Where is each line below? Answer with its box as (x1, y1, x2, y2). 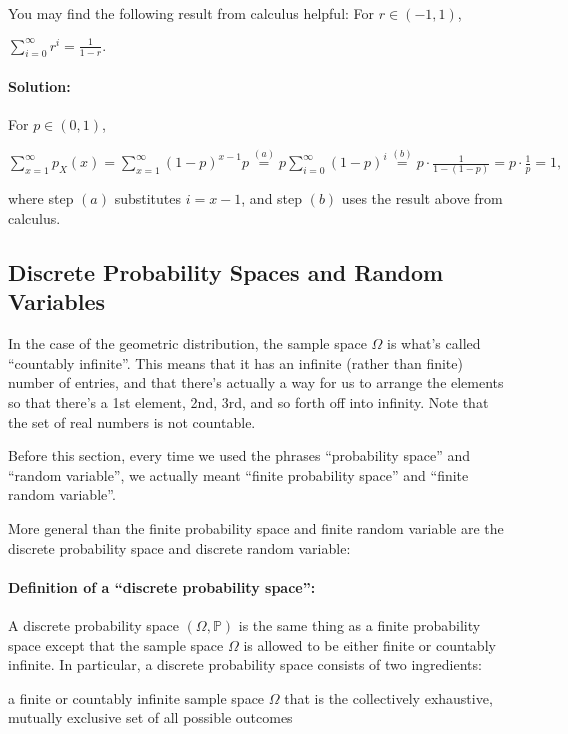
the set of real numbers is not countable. (8, 411, 256, 432)
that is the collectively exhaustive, (284, 687, 493, 708)
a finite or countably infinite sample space (8, 687, 265, 708)
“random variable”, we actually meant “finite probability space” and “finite (8, 464, 469, 485)
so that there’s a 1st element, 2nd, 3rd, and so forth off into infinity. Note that (8, 391, 489, 412)
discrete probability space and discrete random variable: (8, 537, 351, 558)
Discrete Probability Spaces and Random (8, 256, 444, 287)
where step (8, 188, 74, 209)
